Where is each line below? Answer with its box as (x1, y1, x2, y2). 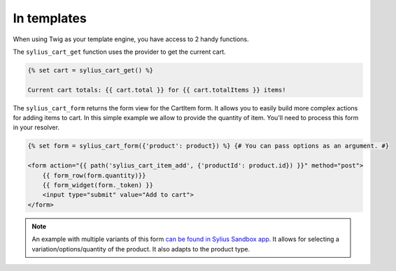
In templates (13, 10, 87, 26)
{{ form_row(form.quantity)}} (42, 171, 146, 180)
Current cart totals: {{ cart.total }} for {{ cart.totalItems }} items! (27, 86, 286, 94)
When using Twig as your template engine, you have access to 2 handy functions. (13, 35, 250, 43)
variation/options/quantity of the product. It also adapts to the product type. (31, 244, 250, 253)
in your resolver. (13, 123, 59, 132)
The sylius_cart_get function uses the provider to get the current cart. (13, 47, 227, 56)
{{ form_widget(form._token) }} (42, 182, 154, 189)
